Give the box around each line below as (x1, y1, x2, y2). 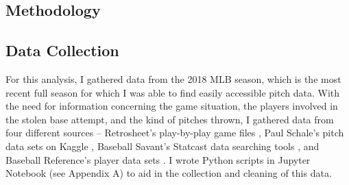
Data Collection (5, 40, 119, 61)
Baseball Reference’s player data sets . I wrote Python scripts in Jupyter (5, 152, 311, 166)
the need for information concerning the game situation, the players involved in (5, 99, 338, 113)
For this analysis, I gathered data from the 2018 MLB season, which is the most (5, 71, 341, 86)
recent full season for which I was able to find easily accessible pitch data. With (5, 85, 340, 99)
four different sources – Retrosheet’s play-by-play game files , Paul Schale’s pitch (5, 125, 344, 140)
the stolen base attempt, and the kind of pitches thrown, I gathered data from (5, 112, 334, 126)
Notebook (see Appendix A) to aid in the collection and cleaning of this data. (5, 166, 332, 180)
